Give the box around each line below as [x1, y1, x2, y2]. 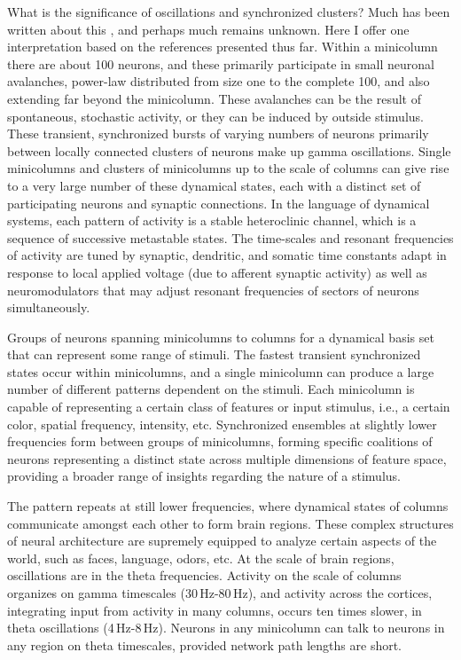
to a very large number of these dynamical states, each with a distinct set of [7, 176, 421, 194]
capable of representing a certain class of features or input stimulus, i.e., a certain [7, 397, 450, 416]
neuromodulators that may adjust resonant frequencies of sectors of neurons [7, 280, 419, 299]
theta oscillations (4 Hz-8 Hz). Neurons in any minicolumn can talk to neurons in [7, 618, 445, 637]
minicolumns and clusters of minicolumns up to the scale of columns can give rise [7, 159, 449, 177]
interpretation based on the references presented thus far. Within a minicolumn [7, 37, 438, 56]
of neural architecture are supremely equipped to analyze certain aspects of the [7, 531, 437, 550]
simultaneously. [7, 298, 90, 317]
